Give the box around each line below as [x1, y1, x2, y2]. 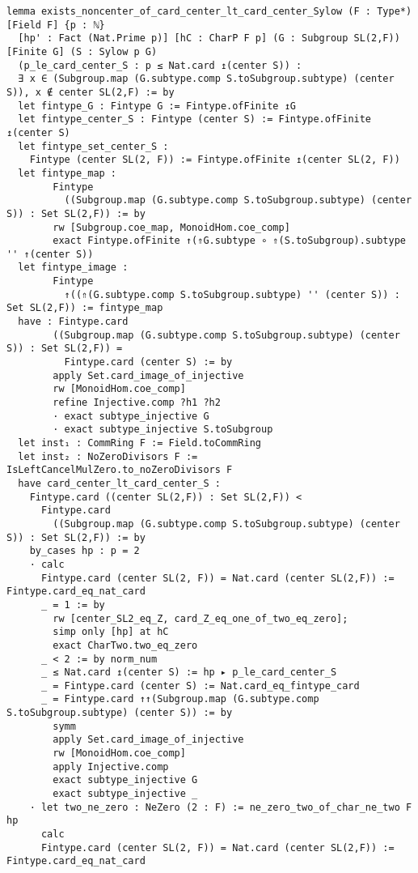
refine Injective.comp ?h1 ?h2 [53, 397, 221, 409]
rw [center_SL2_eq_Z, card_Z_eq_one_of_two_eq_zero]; [53, 612, 348, 624]
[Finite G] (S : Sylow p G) [6, 45, 158, 57]
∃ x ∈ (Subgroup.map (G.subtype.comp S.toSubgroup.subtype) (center [18, 73, 395, 85]
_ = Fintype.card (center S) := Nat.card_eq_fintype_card [40, 679, 360, 692]
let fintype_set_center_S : [18, 140, 169, 152]
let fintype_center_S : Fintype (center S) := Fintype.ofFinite [18, 113, 372, 126]
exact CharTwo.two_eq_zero [53, 639, 198, 651]
